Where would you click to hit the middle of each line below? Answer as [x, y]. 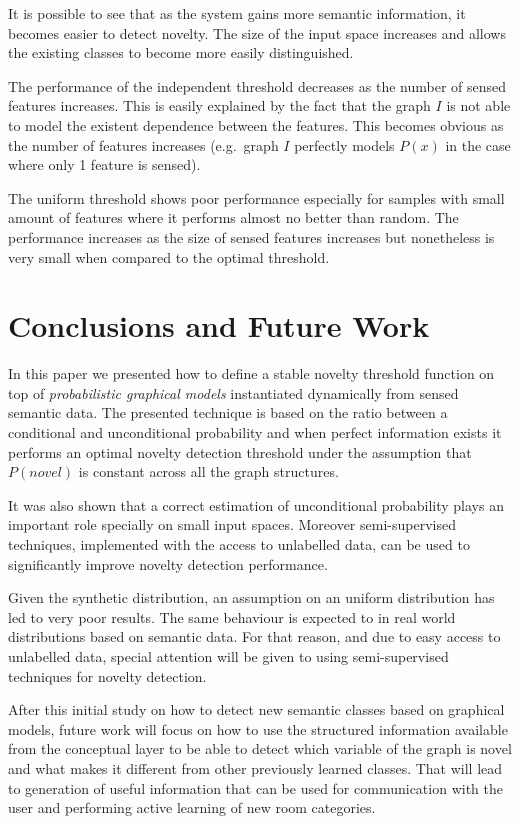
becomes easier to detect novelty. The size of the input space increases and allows [257, 32]
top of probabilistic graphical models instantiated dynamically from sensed [233, 392]
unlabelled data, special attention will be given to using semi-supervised [228, 655]
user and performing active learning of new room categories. [192, 807]
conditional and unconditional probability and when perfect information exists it [255, 432]
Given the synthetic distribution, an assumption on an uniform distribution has [251, 597]
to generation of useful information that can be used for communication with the [255, 787]
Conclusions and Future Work [219, 325]
